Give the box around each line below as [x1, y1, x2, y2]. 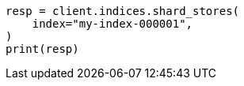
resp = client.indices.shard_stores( [6, 5, 240, 17]
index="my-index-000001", [32, 17, 193, 30]
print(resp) [6, 43, 79, 55]
